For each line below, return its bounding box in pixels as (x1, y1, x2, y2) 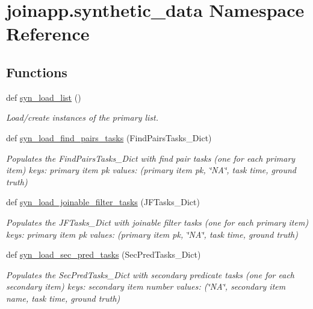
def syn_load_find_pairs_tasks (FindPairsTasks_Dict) (6, 131, 212, 144)
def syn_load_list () (6, 91, 81, 103)
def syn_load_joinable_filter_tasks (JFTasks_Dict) (6, 196, 200, 208)
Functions (6, 62, 67, 81)
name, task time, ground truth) (6, 291, 120, 304)
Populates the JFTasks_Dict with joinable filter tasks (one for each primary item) (6, 215, 309, 228)
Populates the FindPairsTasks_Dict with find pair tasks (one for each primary (6, 151, 296, 164)
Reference (6, 21, 90, 46)
